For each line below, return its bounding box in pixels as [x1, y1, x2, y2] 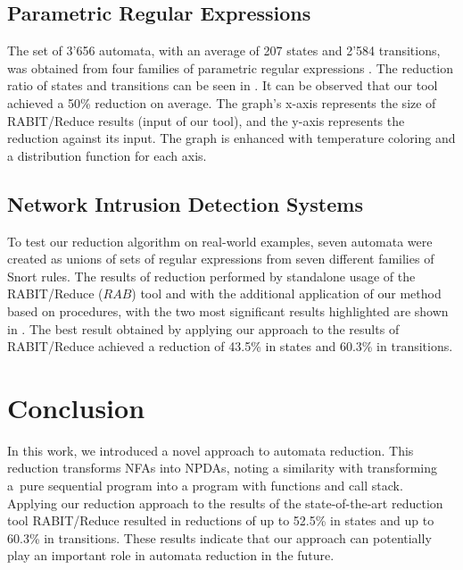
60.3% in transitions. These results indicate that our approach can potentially [7, 528, 432, 547]
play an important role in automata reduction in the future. [7, 546, 335, 565]
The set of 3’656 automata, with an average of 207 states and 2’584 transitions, [7, 41, 441, 60]
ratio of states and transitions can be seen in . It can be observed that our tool [7, 76, 438, 95]
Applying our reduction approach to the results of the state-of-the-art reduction [7, 493, 443, 512]
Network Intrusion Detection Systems [7, 189, 363, 217]
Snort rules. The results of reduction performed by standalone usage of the [7, 266, 416, 285]
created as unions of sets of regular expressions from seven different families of [7, 249, 434, 268]
